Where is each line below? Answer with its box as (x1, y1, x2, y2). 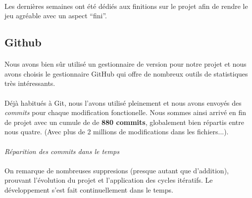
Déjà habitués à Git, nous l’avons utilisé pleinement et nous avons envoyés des (4, 97, 242, 108)
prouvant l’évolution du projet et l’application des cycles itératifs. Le (4, 175, 213, 185)
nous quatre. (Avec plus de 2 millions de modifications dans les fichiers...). (4, 126, 229, 137)
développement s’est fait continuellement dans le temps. (4, 184, 173, 195)
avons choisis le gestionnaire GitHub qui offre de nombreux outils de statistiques (4, 68, 248, 79)
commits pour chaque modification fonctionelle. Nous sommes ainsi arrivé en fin (4, 107, 247, 118)
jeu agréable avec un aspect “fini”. (4, 10, 107, 21)
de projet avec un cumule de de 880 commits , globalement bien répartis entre (4, 117, 244, 127)
